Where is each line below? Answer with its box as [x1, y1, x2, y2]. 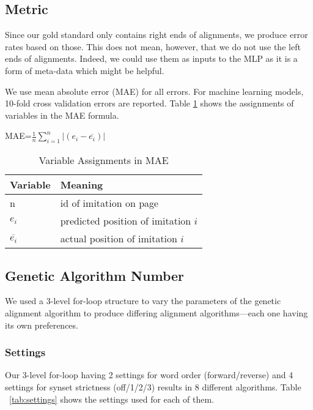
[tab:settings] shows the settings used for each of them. [9, 392, 215, 405]
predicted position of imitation [60, 214, 191, 228]
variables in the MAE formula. [5, 108, 119, 121]
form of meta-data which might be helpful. [5, 64, 164, 76]
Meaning [60, 177, 103, 192]
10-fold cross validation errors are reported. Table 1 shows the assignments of [5, 97, 294, 110]
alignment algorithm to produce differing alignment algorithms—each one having [5, 306, 308, 319]
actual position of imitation [60, 231, 177, 246]
